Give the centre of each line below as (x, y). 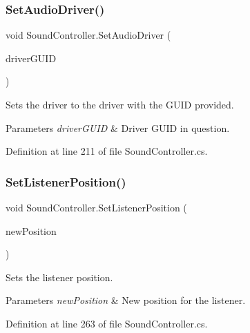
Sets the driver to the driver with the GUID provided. (120, 104)
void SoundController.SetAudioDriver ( (88, 35)
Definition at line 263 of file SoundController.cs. (107, 323)
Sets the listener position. (59, 277)
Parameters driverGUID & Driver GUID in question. (118, 127)
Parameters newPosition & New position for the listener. (126, 300)
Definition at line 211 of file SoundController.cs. (107, 151)
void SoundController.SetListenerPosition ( (96, 207)
